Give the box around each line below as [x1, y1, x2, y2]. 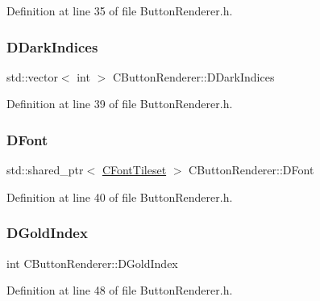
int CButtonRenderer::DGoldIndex [6, 254, 178, 271]
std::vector [6, 68, 58, 85]
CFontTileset [102, 161, 167, 178]
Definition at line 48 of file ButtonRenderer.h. [6, 282, 233, 299]
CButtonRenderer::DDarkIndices [112, 68, 275, 85]
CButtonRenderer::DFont [189, 161, 314, 178]
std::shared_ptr [6, 161, 84, 178]
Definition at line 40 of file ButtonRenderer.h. [6, 188, 233, 205]
